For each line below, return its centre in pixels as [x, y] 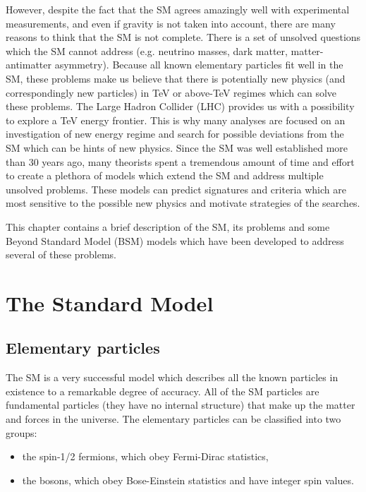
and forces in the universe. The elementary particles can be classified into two [173, 419]
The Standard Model [110, 302]
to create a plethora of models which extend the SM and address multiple [165, 175]
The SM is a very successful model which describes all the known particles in [172, 377]
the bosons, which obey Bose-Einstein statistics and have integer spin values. [188, 480]
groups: [22, 432]
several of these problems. [61, 254]
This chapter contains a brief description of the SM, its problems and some [168, 226]
